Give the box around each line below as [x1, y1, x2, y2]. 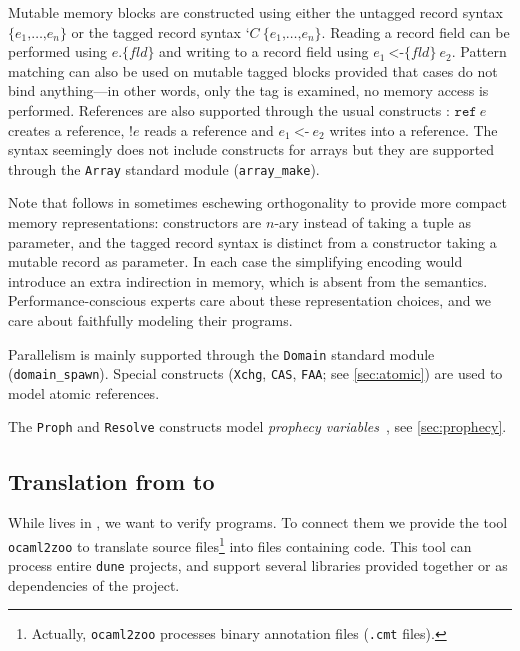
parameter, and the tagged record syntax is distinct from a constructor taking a [8, 231, 497, 252]
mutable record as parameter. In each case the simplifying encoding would [8, 251, 463, 272]
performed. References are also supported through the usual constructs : [8, 99, 450, 120]
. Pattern [451, 41, 507, 62]
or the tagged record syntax [71, 21, 241, 42]
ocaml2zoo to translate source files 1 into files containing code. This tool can [8, 532, 472, 556]
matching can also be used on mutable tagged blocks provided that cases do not [8, 60, 498, 81]
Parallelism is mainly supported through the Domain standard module [8, 343, 435, 364]
